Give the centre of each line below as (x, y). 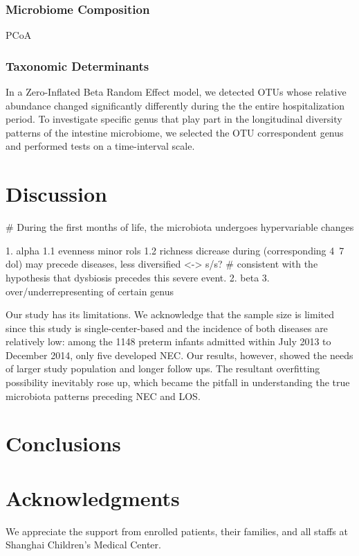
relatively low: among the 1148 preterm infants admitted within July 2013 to (168, 341)
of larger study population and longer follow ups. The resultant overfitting (163, 368)
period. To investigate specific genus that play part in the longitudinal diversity (174, 119)
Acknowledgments (93, 497)
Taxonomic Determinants (77, 66)
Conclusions (63, 443)
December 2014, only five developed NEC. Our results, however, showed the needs (179, 355)
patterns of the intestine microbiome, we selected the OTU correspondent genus (175, 132)
